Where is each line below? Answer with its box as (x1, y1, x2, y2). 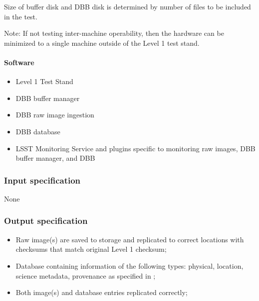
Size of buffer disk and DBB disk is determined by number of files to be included (4, 1, 251, 11)
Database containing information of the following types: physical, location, (15, 260, 244, 271)
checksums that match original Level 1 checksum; (15, 244, 167, 254)
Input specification (4, 174, 81, 186)
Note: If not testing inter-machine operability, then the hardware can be (4, 28, 224, 38)
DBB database (15, 126, 60, 136)
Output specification (4, 214, 88, 227)
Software (4, 57, 34, 67)
